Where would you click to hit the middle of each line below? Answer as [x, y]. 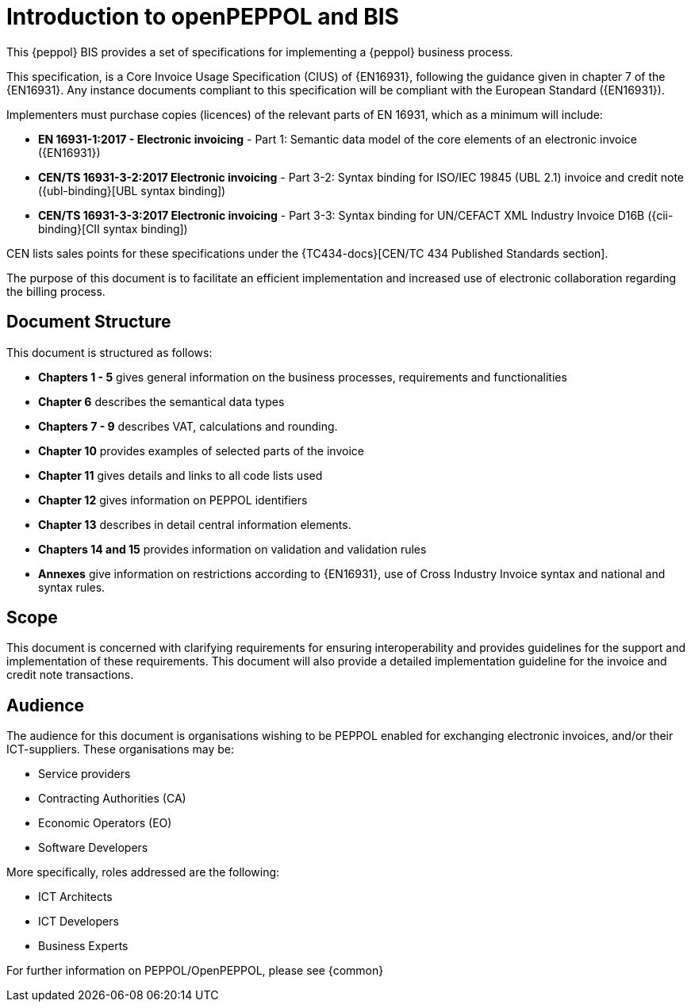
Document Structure [89, 322]
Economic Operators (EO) [105, 823]
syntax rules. [72, 587]
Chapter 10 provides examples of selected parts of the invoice [201, 450]
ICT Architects [75, 897]
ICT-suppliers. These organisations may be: [121, 749]
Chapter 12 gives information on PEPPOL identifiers [173, 500]
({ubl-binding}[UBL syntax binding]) [132, 190]
